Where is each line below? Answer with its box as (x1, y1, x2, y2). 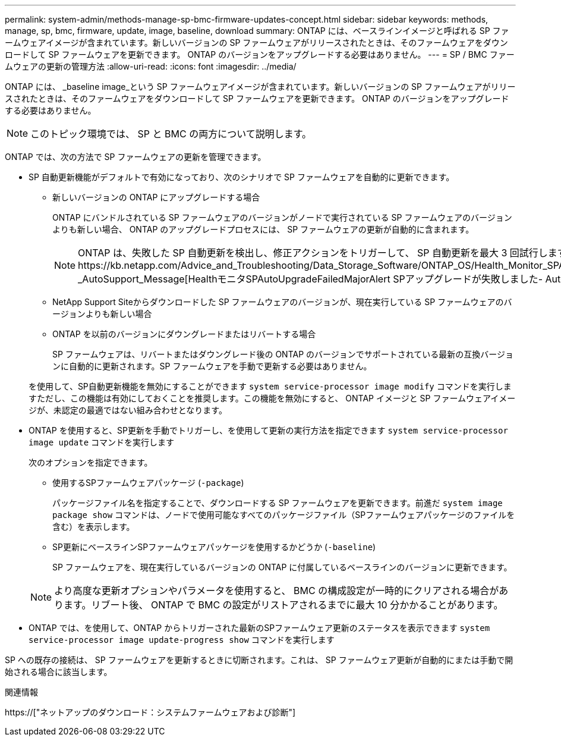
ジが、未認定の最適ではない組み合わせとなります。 (29, 405, 227, 415)
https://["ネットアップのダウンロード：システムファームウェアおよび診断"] (5, 707, 296, 717)
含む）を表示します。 (52, 522, 135, 532)
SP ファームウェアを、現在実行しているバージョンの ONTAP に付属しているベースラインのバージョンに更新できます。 (52, 562, 512, 572)
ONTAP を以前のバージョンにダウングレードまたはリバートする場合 (52, 329, 316, 339)
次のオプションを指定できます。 (29, 457, 153, 467)
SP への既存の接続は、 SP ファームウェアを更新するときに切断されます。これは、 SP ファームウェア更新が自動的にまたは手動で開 (5, 655, 513, 665)
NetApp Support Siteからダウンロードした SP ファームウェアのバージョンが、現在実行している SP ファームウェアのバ (52, 297, 512, 307)
